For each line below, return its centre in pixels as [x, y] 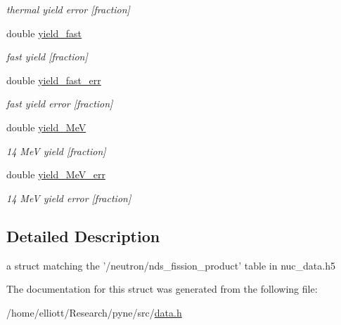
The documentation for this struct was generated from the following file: [162, 289]
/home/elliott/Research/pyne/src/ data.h [94, 312]
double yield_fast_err [54, 80]
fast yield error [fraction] [60, 104]
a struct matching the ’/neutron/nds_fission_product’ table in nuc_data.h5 [171, 265]
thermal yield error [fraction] [68, 9]
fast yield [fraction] [47, 57]
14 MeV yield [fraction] [56, 151]
